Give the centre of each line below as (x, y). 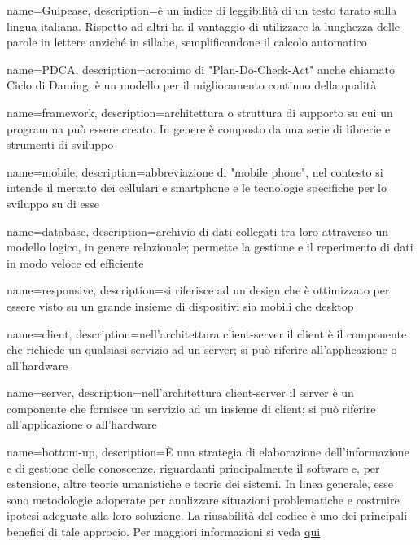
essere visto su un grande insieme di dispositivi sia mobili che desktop (180, 305)
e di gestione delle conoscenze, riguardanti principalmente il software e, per (193, 467)
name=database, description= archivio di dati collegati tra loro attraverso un (198, 231)
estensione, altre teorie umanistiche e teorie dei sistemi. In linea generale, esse (200, 484)
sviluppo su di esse (53, 203)
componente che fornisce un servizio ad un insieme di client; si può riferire (191, 408)
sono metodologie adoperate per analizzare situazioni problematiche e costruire (203, 499)
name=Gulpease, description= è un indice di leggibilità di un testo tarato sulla (202, 10)
